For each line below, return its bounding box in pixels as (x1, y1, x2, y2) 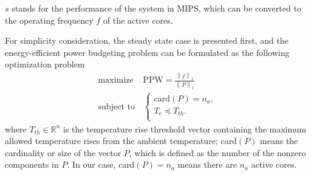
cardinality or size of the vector (5, 146, 121, 159)
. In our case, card (67, 158, 135, 171)
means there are (177, 158, 237, 171)
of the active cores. (103, 13, 173, 26)
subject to (98, 102, 135, 111)
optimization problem (5, 58, 85, 70)
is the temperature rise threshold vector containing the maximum (63, 122, 307, 135)
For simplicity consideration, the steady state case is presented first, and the (5, 34, 289, 47)
